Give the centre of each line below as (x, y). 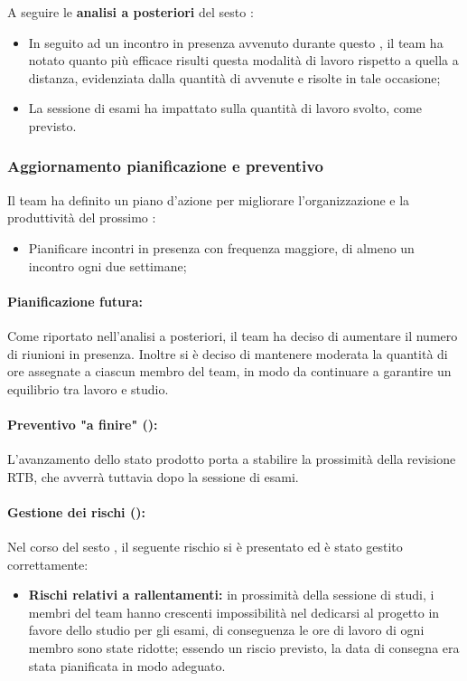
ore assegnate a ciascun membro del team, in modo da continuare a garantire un (229, 371)
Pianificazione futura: (75, 301)
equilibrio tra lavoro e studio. (88, 388)
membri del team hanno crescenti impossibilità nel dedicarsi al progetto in (234, 612)
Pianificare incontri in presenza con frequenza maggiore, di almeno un (221, 247)
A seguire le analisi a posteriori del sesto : (131, 12)
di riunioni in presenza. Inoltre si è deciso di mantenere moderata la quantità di (228, 353)
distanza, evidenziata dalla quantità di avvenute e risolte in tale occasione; (234, 77)
